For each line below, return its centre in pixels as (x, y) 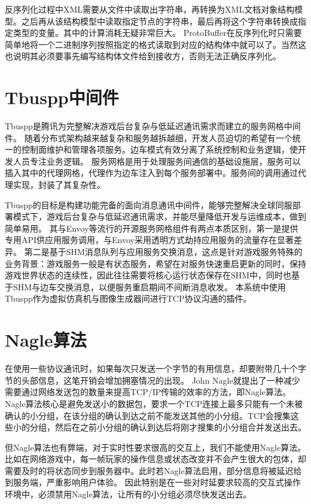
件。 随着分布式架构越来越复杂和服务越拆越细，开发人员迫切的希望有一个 (149, 137)
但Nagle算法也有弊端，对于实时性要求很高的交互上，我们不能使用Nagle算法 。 (155, 447)
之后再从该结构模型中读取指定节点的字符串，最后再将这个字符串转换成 (159, 21)
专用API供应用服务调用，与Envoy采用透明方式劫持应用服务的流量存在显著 (150, 240)
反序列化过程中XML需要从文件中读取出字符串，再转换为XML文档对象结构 (150, 9)
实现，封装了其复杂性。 (59, 185)
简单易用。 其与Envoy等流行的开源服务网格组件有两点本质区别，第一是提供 (152, 228)
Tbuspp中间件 (62, 97)
